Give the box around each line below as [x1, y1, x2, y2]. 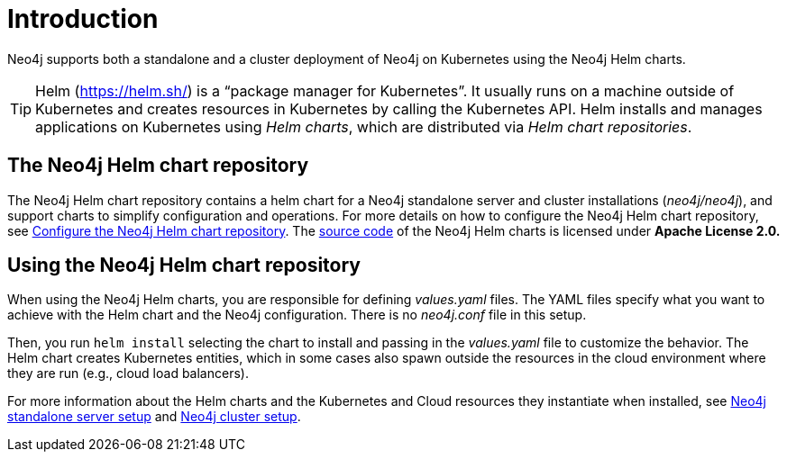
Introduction [7, 4, 159, 34]
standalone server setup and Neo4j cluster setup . [7, 409, 301, 425]
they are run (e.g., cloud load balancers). [7, 365, 249, 382]
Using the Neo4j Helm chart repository [7, 254, 361, 277]
